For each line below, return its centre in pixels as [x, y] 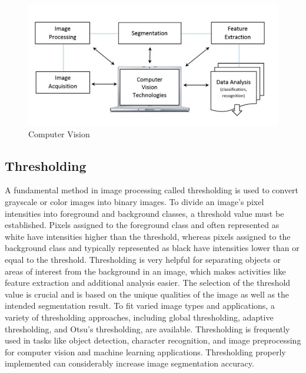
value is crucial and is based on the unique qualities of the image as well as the [147, 294]
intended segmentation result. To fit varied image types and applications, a [140, 306]
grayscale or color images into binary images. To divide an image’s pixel [134, 201]
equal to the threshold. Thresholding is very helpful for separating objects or [143, 259]
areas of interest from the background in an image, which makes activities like [145, 271]
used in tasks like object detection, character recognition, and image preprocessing [153, 340]
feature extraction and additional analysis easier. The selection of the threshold [148, 283]
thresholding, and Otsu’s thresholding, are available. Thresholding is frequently [147, 329]
